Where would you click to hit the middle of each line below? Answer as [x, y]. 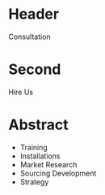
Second [35, 69]
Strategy [34, 182]
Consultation [29, 37]
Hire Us [21, 92]
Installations [40, 156]
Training [34, 147]
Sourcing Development [58, 173]
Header [34, 14]
